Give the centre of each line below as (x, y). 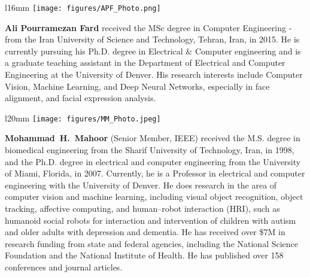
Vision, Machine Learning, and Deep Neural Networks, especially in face (137, 86)
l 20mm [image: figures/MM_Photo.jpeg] (83, 118)
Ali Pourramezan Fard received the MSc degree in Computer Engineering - (148, 27)
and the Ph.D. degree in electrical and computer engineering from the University (153, 161)
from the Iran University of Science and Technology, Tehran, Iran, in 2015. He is (152, 39)
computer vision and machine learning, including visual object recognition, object (154, 197)
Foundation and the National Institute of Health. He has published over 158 (144, 255)
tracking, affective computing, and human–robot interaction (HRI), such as (142, 208)
